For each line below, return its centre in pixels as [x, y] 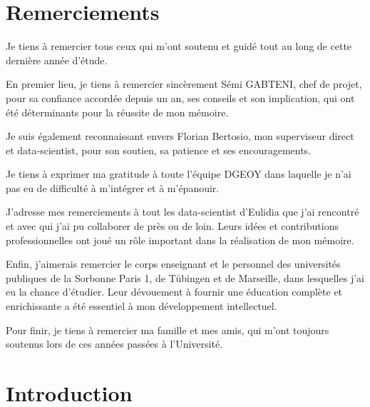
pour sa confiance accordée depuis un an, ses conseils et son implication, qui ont [180, 97]
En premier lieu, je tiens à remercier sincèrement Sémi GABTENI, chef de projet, [184, 84]
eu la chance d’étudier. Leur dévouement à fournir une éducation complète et [174, 292]
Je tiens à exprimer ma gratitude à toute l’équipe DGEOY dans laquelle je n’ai [179, 174]
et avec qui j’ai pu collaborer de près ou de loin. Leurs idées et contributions [172, 226]
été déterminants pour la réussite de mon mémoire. [117, 112]
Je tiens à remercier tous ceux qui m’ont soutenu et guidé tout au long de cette [179, 46]
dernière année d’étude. [57, 60]
